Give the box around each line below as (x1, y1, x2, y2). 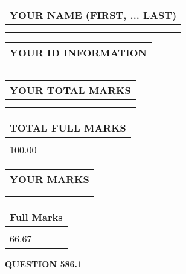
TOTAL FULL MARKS (10, 121, 126, 135)
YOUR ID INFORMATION (10, 45, 147, 59)
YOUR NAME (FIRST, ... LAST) (10, 8, 177, 22)
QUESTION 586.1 (5, 258, 83, 270)
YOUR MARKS (10, 172, 89, 186)
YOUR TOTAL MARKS (10, 83, 131, 97)
